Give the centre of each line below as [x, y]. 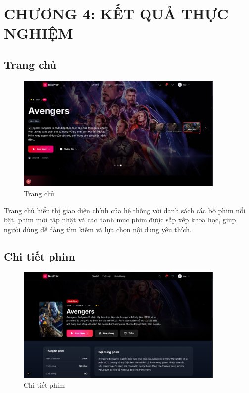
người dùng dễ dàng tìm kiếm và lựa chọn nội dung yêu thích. [98, 229]
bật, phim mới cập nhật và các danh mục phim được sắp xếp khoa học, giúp [120, 220]
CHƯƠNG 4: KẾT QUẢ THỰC [116, 14]
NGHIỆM [39, 33]
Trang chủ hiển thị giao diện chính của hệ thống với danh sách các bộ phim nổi [125, 210]
